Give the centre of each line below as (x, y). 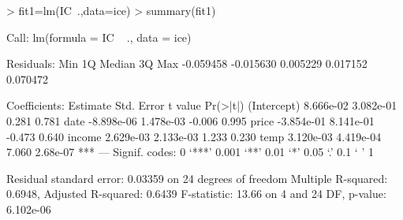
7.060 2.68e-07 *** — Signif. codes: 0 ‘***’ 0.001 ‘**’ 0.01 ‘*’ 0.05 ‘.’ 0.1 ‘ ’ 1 (190, 152)
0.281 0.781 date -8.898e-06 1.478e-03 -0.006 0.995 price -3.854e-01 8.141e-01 (190, 120)
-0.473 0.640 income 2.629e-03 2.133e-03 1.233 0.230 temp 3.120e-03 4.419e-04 (194, 136)
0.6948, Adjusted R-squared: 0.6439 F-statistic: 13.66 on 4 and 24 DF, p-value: (196, 194)
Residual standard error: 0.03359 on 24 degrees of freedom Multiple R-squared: (197, 178)
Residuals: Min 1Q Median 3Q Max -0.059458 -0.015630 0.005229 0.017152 (187, 63)
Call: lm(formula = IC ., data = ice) (99, 37)
